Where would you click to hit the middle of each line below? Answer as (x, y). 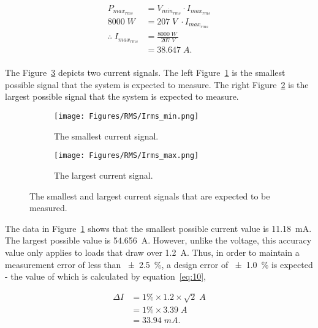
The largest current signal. (104, 175)
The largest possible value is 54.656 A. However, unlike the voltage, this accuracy (158, 240)
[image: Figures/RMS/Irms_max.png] (127, 156)
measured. (48, 208)
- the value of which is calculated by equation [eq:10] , (105, 276)
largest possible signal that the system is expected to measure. (122, 96)
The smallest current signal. (106, 136)
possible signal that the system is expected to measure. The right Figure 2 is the (157, 84)
